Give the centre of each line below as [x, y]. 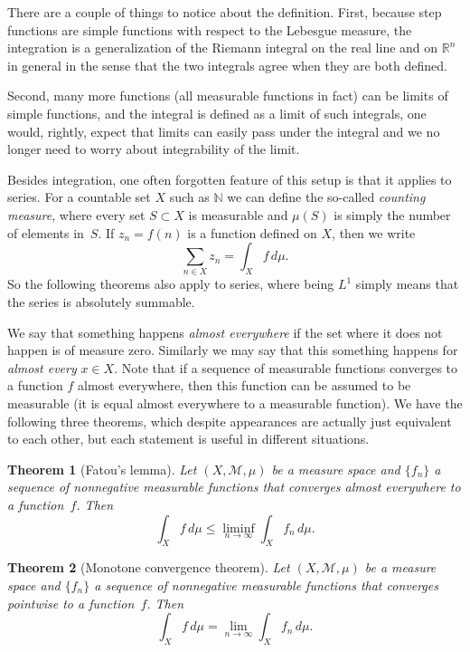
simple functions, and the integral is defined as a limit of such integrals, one [217, 113]
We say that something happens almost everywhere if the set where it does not [225, 332]
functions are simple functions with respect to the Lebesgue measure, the [210, 29]
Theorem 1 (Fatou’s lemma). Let [102, 469]
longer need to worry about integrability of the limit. [154, 149]
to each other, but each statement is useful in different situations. [188, 439]
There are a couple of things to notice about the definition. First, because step [225, 12]
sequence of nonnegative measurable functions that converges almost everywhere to [234, 487]
